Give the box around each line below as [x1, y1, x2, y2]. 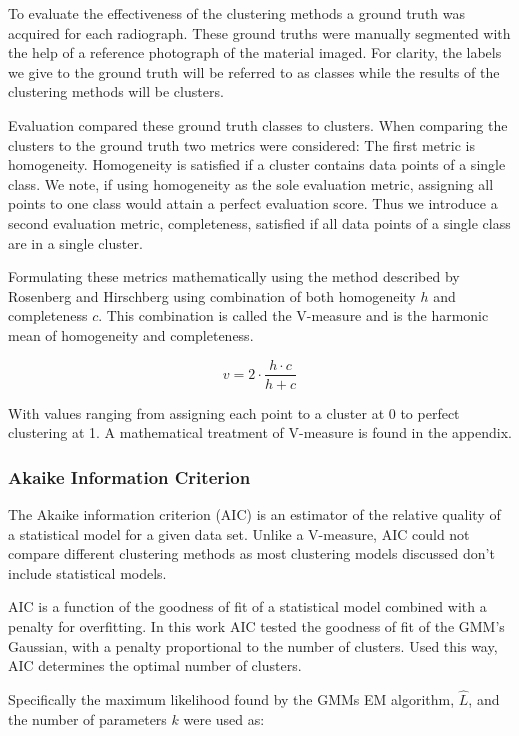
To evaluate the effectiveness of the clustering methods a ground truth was [8, 3, 466, 23]
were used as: [183, 708, 265, 729]
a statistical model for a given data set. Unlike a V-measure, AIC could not [8, 523, 470, 544]
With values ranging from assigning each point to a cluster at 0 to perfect [8, 402, 460, 423]
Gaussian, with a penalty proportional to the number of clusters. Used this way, [8, 635, 498, 656]
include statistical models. [8, 562, 167, 583]
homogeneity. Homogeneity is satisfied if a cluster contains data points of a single [8, 154, 506, 175]
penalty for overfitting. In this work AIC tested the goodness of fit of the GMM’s [8, 615, 505, 636]
